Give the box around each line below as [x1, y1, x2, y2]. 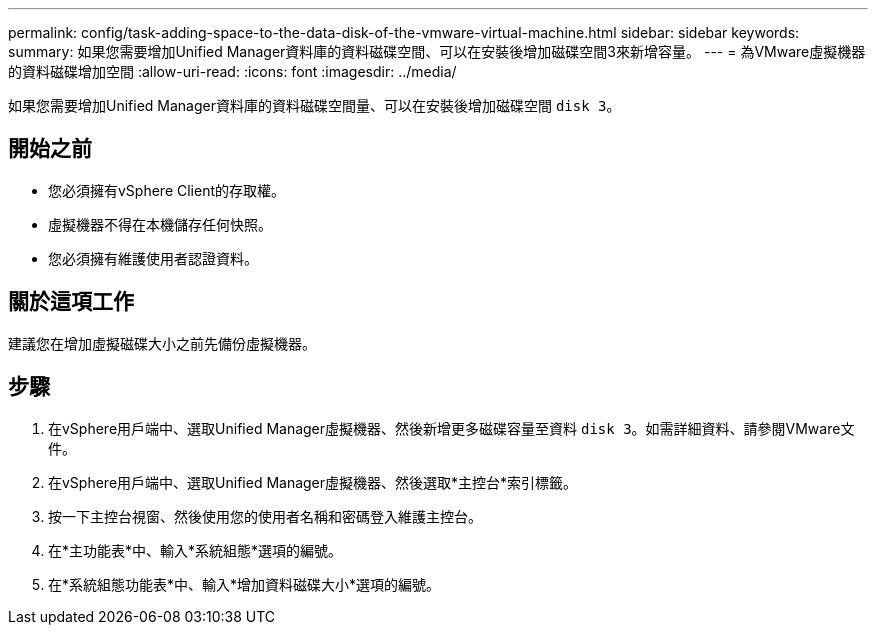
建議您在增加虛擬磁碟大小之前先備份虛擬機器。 [8, 334, 316, 352]
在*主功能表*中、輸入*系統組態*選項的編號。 [48, 541, 343, 559]
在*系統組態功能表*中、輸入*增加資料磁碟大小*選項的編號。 [48, 575, 441, 593]
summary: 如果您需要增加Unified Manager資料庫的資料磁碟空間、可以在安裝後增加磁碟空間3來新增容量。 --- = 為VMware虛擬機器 [8, 43, 866, 60]
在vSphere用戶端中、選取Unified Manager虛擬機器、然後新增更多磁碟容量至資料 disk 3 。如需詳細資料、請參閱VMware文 [48, 419, 855, 437]
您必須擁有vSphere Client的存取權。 [48, 181, 286, 199]
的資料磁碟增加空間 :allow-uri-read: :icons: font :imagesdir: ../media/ [8, 63, 457, 80]
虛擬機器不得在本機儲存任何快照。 [48, 215, 272, 233]
